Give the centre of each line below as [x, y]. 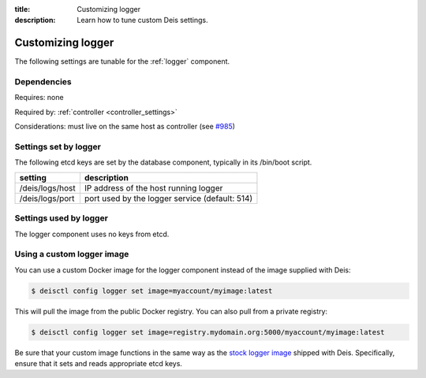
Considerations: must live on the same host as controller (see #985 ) [125, 127]
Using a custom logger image [72, 254]
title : [22, 9]
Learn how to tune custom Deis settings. [142, 20]
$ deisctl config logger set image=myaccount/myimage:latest [152, 291]
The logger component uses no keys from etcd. [92, 234]
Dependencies [43, 82]
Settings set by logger [58, 146]
